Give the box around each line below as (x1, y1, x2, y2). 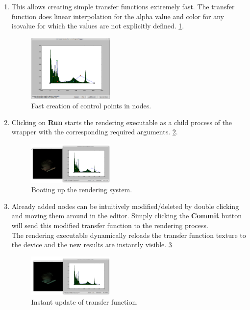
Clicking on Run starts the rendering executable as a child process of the (11, 117, 232, 127)
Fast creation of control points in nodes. (31, 101, 151, 111)
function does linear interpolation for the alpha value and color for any (11, 11, 224, 21)
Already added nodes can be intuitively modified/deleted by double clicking (11, 201, 239, 211)
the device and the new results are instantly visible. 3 (11, 239, 172, 250)
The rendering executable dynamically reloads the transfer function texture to (11, 230, 246, 240)
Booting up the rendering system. (31, 184, 132, 195)
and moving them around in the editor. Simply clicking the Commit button (11, 210, 242, 221)
